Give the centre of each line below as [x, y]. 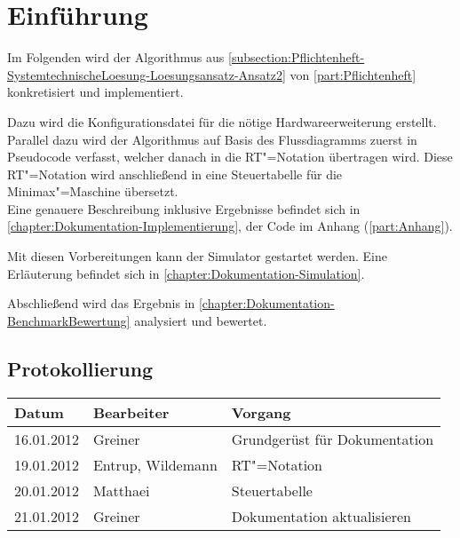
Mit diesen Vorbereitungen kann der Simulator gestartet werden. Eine [198, 256]
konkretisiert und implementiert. [95, 92]
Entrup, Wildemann [155, 464]
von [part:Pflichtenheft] [353, 74]
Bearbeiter [131, 412]
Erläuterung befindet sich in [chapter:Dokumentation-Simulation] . [186, 273]
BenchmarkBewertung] [69, 320]
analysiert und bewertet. [201, 320]
